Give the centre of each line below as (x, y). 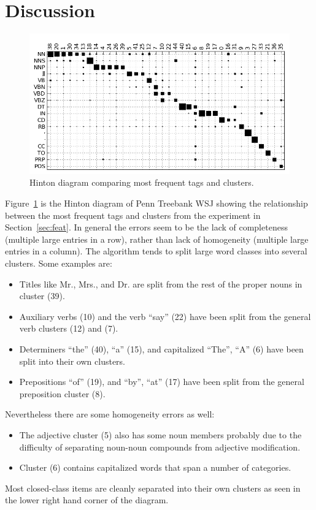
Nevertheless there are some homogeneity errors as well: (110, 414)
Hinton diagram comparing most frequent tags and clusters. (142, 182)
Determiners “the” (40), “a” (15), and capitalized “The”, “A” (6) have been (161, 349)
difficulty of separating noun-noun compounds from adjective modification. (160, 447)
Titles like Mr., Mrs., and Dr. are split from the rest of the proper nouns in (161, 284)
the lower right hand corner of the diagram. (87, 500)
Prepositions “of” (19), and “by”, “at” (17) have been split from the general (162, 382)
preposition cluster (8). (62, 393)
